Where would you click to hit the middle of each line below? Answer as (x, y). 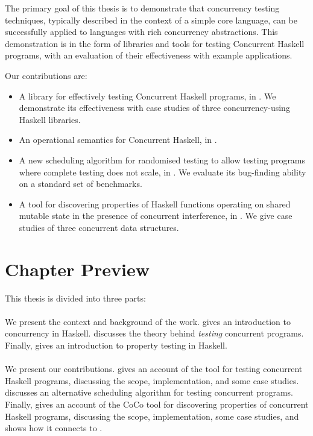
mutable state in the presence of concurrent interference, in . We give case (156, 216)
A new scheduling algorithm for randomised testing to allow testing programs (162, 160)
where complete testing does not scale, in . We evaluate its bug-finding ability (163, 172)
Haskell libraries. (50, 119)
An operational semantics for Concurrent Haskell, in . (118, 140)
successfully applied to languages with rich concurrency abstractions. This (141, 32)
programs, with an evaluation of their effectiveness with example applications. (149, 55)
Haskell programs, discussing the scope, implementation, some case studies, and (152, 416)
